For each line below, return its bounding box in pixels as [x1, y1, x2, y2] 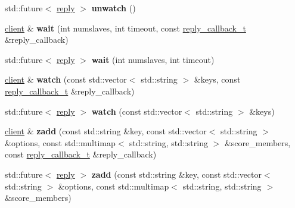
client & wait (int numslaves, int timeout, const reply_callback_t [5, 21, 246, 34]
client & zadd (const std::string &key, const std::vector [5, 125, 207, 137]
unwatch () [91, 2, 136, 14]
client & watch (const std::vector [5, 73, 127, 86]
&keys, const [194, 73, 241, 86]
